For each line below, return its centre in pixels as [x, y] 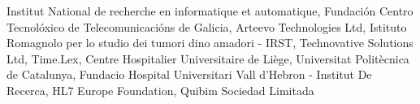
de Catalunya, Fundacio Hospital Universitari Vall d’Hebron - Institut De [189, 74]
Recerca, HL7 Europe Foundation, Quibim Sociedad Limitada [160, 90]
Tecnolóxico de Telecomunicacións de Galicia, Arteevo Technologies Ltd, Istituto [207, 26]
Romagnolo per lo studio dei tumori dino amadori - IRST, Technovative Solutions [210, 43]
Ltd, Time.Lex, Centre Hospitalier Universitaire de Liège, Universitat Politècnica [208, 58]
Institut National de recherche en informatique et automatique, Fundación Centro [210, 11]
